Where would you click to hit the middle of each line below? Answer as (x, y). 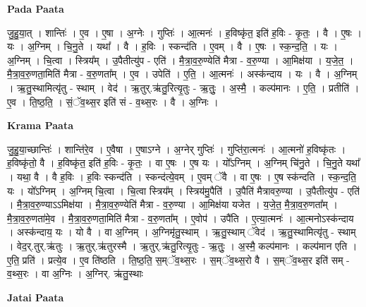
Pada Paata (36, 8)
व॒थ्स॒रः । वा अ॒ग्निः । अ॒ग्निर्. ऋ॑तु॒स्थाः (75, 273)
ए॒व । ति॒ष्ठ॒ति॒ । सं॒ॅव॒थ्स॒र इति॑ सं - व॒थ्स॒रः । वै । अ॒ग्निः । (113, 101)
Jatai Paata (36, 297)
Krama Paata (40, 125)
